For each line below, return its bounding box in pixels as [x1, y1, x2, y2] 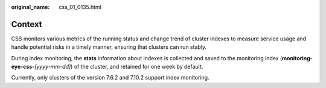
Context [11, 19, 42, 30]
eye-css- [11, 63, 35, 71]
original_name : [11, 4, 50, 10]
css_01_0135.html [59, 4, 102, 10]
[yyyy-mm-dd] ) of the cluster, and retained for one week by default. [34, 63, 203, 71]
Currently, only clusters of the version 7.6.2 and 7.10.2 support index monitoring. [11, 74, 209, 81]
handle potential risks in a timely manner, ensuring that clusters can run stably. [11, 43, 207, 51]
